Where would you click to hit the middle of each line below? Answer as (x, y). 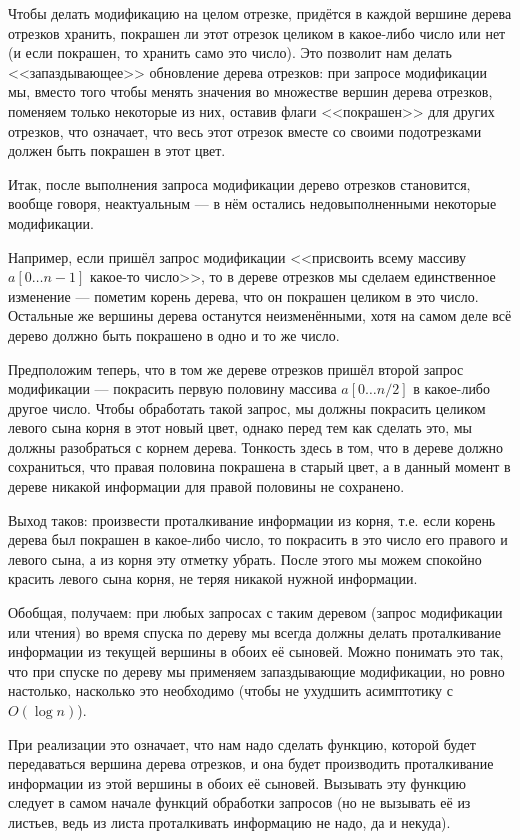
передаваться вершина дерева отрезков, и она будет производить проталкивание (251, 763)
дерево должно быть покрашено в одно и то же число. (174, 334)
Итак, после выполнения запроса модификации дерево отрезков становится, (239, 183)
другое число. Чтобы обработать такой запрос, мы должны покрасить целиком (247, 407)
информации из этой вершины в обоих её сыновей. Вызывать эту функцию (237, 782)
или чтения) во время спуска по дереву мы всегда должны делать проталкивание (255, 631)
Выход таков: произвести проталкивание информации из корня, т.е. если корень (252, 519)
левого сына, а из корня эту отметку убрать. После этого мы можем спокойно (245, 558)
